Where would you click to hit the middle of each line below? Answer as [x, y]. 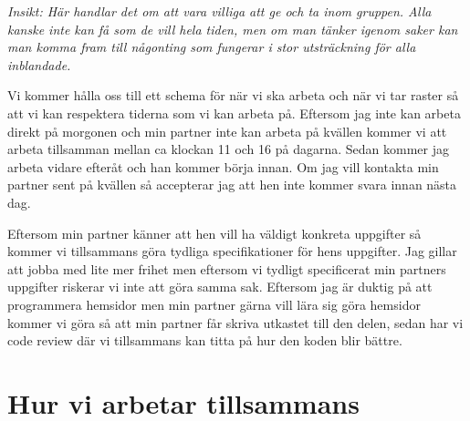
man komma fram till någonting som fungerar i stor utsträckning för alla [212, 47]
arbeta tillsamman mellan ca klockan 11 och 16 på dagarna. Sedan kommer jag [228, 149]
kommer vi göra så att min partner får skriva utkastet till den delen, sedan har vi [235, 322]
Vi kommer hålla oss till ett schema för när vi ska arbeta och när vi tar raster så [233, 95]
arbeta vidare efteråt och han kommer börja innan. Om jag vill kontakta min [223, 166]
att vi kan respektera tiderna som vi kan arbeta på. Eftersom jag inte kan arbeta [234, 113]
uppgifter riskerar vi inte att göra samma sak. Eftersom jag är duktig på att [220, 287]
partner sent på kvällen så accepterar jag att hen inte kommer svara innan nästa [232, 185]
